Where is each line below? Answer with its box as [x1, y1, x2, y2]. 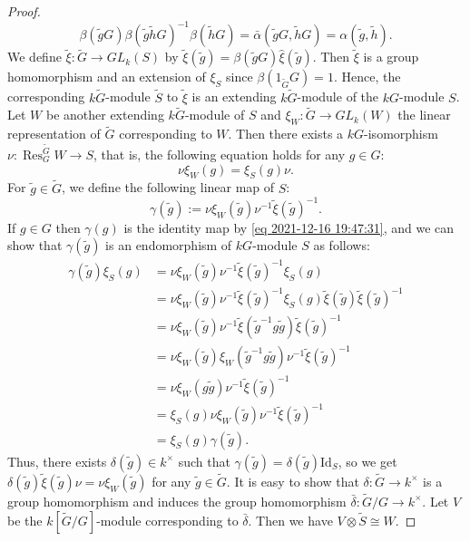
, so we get [338, 451, 397, 470]
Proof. [7, 2, 41, 20]
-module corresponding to [96, 510, 239, 529]
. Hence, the [333, 67, 401, 86]
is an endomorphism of [105, 236, 232, 255]
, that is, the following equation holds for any [93, 145, 346, 164]
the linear [397, 105, 451, 124]
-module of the [297, 87, 379, 106]
